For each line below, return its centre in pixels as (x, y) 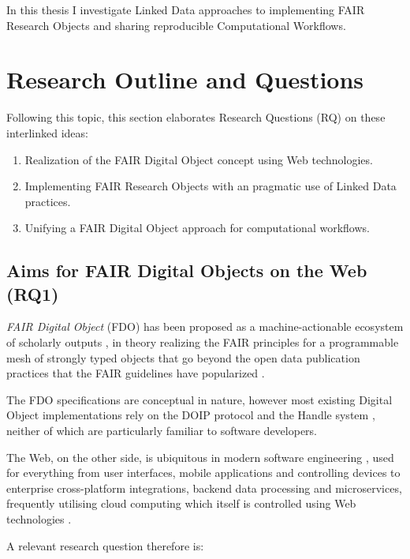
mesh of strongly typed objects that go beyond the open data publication (183, 357)
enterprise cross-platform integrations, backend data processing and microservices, (204, 488)
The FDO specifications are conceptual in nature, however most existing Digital (199, 399)
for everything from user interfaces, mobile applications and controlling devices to (203, 473)
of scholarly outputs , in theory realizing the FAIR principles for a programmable (203, 342)
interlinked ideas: (47, 132)
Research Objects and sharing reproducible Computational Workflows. (176, 25)
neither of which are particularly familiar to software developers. (162, 431)
